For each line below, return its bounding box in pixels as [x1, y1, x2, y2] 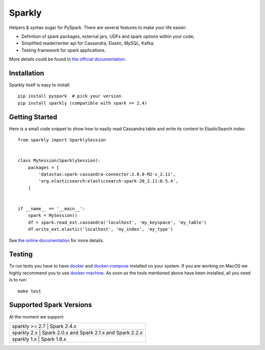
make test [18, 288, 41, 294]
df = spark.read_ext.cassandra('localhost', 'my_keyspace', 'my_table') [27, 219, 207, 225]
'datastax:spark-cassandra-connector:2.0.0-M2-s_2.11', [38, 172, 176, 177]
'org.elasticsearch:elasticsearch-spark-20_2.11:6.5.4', [38, 178, 179, 184]
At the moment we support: [9, 314, 65, 320]
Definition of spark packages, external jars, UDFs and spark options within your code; [21, 33, 195, 39]
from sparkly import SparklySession [18, 137, 106, 143]
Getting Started [9, 113, 57, 121]
